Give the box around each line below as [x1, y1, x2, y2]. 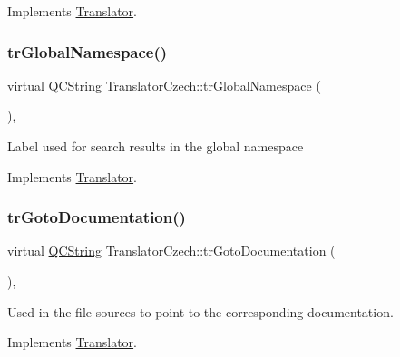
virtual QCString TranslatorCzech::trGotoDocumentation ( [7, 241, 336, 260]
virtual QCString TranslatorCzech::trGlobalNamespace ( [7, 75, 321, 94]
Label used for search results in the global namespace [7, 137, 304, 155]
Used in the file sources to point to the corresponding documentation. [7, 302, 394, 321]
